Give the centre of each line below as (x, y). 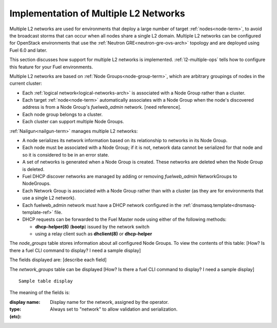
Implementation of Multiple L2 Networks (97, 13)
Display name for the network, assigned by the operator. (110, 302)
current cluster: (26, 83)
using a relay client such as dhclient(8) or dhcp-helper (94, 234)
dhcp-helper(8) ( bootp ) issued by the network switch (92, 226)
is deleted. (33, 169)
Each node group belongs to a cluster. (63, 114)
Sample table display (46, 281)
